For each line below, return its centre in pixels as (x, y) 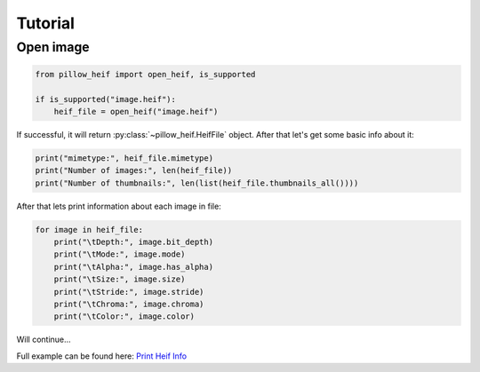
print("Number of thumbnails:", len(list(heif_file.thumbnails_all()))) (197, 183)
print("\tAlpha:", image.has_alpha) (133, 267)
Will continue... (44, 340)
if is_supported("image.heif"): (106, 99)
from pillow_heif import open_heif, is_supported (145, 74)
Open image (53, 47)
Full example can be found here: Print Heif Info (101, 356)
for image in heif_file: (89, 230)
